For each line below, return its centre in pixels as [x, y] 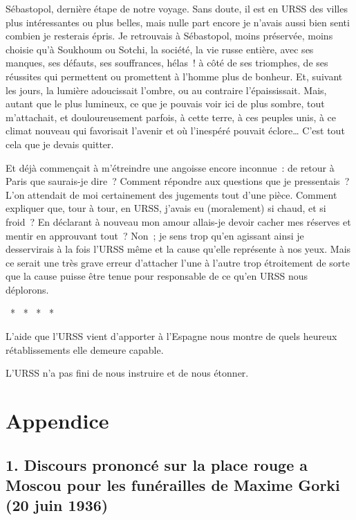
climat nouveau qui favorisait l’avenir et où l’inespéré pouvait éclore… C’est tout [175, 131]
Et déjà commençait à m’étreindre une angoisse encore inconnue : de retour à [170, 167]
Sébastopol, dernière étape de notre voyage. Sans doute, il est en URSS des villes [177, 8]
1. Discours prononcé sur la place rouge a [157, 464]
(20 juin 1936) [57, 505]
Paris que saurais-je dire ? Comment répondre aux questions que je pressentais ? [178, 181]
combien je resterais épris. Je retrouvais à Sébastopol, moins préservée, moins [169, 36]
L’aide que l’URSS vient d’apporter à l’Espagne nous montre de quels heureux [171, 336]
